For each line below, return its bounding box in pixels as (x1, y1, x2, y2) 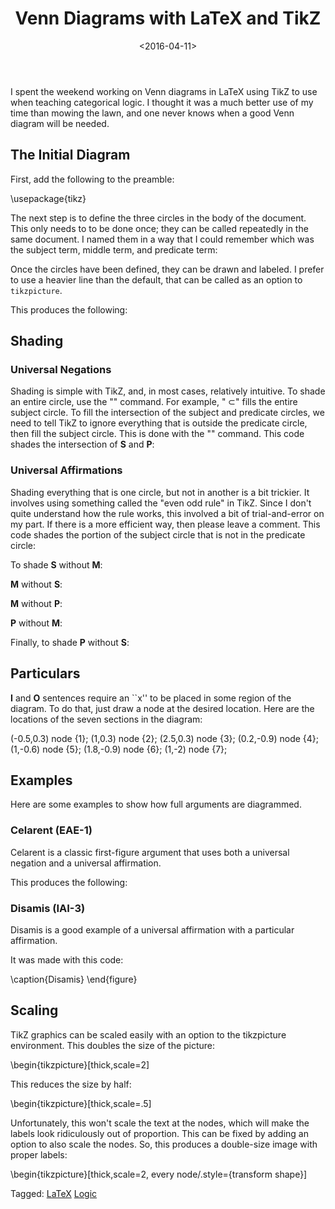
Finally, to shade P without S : (10, 636, 130, 648)
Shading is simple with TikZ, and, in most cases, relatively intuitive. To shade (10, 385, 326, 397)
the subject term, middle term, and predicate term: (10, 243, 218, 256)
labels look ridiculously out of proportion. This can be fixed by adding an (10, 1127, 309, 1139)
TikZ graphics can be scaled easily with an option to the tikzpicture (10, 1028, 287, 1041)
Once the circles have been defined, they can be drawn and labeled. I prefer (10, 263, 325, 275)
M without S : (10, 578, 63, 590)
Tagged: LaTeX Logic (10, 1187, 98, 1199)
